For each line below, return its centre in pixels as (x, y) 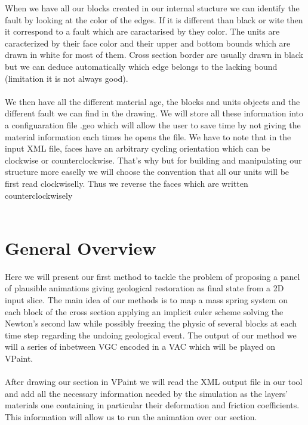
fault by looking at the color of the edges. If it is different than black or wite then (154, 19)
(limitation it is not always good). (67, 78)
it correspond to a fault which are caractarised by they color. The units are (142, 31)
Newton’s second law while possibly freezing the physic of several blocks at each (151, 323)
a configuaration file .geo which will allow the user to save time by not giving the (153, 124)
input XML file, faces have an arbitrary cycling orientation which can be (138, 148)
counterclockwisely (39, 195)
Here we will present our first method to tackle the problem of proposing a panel (153, 276)
